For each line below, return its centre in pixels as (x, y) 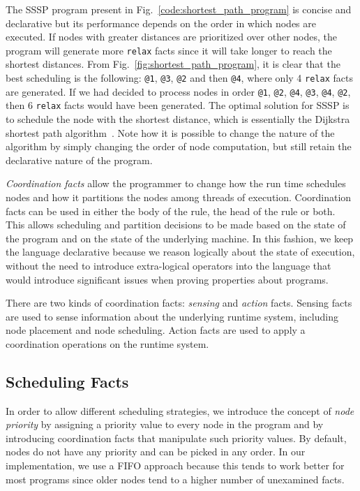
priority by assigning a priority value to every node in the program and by (165, 424)
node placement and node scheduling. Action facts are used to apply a (156, 330)
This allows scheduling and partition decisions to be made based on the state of (176, 225)
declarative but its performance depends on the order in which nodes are (161, 23)
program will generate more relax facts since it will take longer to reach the (169, 50)
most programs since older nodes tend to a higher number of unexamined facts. (175, 479)
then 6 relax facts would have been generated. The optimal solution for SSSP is (178, 105)
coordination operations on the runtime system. (107, 343)
